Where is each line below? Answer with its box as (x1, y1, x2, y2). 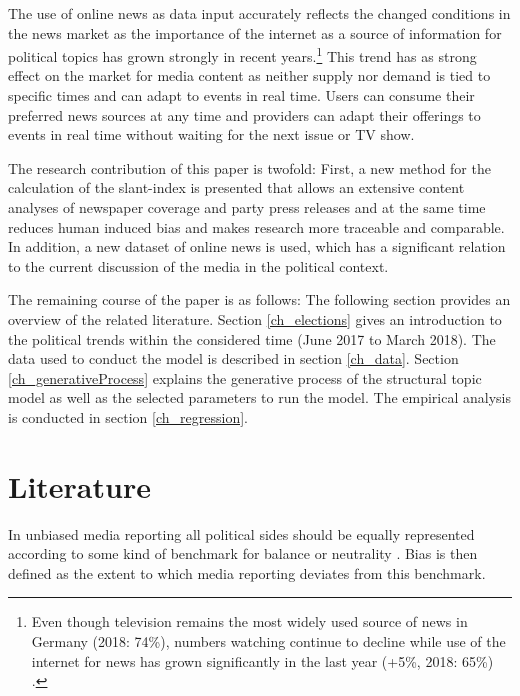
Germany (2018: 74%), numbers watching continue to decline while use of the (31, 631, 506, 652)
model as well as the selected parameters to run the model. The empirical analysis (8, 387, 511, 408)
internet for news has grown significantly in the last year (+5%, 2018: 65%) (31, 650, 494, 671)
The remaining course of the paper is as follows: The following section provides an (8, 289, 511, 310)
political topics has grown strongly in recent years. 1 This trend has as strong (8, 43, 477, 66)
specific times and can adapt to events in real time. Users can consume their (8, 85, 475, 106)
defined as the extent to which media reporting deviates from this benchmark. (8, 562, 486, 583)
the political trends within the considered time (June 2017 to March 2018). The (8, 328, 496, 349)
